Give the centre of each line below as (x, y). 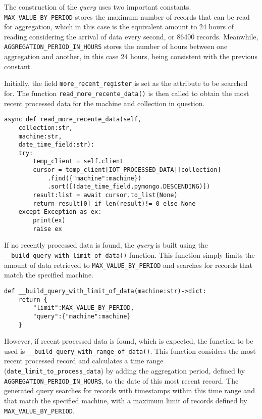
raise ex (47, 229)
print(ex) (49, 221)
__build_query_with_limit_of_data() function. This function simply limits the (129, 254)
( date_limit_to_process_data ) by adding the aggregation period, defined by (125, 370)
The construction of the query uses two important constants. (98, 7)
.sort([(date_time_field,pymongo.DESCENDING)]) (129, 187)
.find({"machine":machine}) (94, 178)
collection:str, (46, 128)
